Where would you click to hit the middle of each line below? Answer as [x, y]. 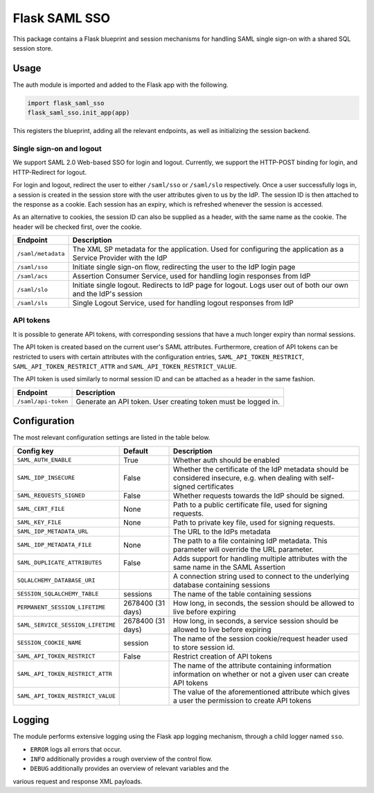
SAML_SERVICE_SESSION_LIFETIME [66, 625]
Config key [35, 451]
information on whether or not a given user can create [261, 674]
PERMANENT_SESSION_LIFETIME [61, 608]
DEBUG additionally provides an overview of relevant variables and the [130, 769]
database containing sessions [221, 584]
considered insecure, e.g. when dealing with [245, 478]
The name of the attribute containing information [252, 665]
